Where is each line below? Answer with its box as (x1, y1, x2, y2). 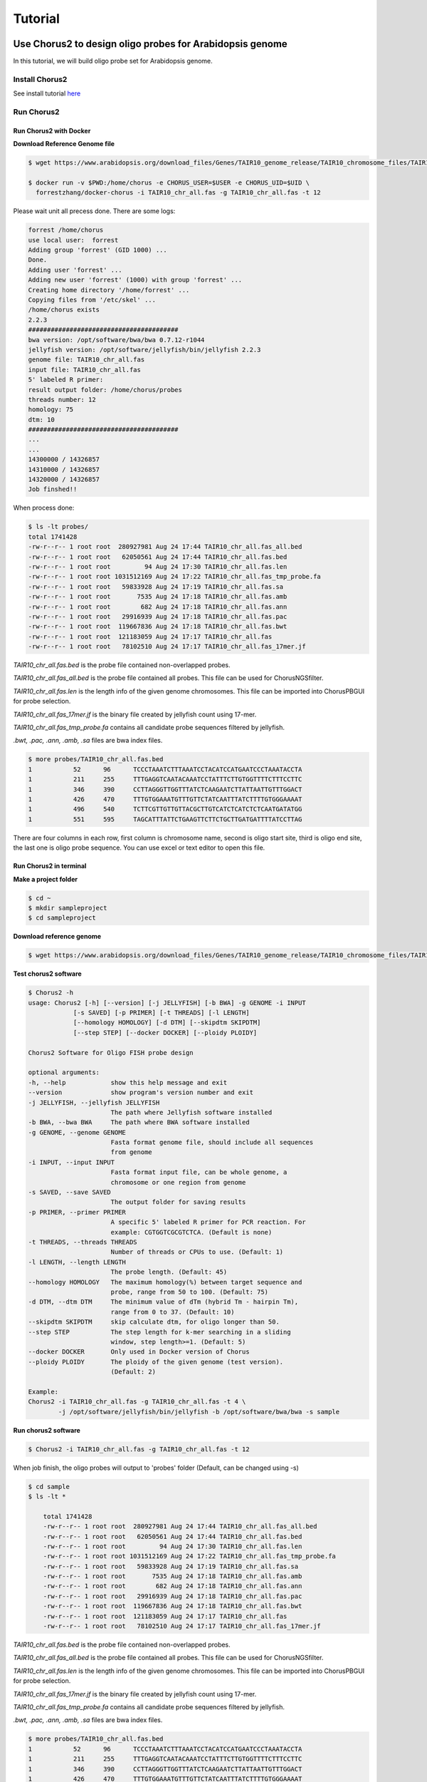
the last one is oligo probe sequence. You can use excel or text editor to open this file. (13, 843, 265, 852)
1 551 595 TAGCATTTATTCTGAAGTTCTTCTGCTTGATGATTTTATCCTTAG (28, 815, 302, 823)
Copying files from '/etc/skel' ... (28, 296, 157, 304)
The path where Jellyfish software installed (110, 1108, 273, 1116)
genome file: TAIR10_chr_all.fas (28, 356, 145, 364)
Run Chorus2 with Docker (13, 126, 91, 135)
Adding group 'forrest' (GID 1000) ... (28, 246, 167, 254)
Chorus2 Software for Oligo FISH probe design (28, 1049, 194, 1056)
